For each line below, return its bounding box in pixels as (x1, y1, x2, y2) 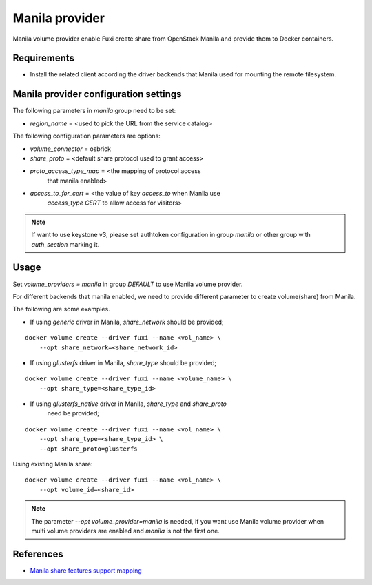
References (12, 548, 63, 560)
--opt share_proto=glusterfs (39, 444, 138, 453)
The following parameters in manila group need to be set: (12, 107, 176, 115)
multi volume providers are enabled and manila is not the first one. (31, 526, 220, 535)
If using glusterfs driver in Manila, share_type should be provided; (30, 358, 217, 367)
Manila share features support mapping (30, 566, 143, 575)
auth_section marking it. (31, 240, 100, 248)
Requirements (12, 52, 75, 64)
